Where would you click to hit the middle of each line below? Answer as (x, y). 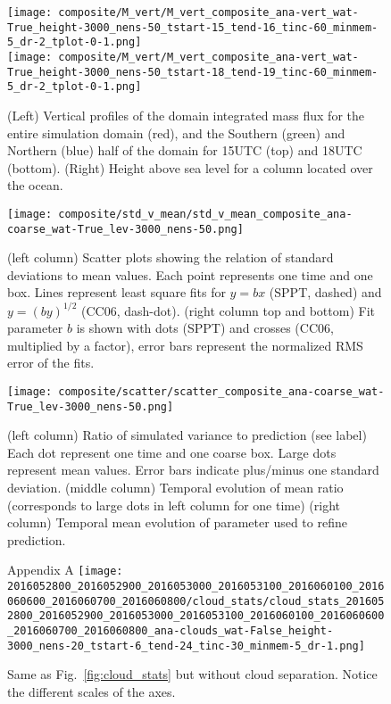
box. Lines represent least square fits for (116, 292)
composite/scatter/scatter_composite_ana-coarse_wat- (221, 391)
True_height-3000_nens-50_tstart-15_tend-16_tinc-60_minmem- (193, 27)
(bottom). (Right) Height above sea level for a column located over (190, 167)
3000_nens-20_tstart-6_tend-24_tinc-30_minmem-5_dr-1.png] (186, 646)
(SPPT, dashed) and (325, 292)
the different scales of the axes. (92, 691)
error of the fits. (51, 363)
